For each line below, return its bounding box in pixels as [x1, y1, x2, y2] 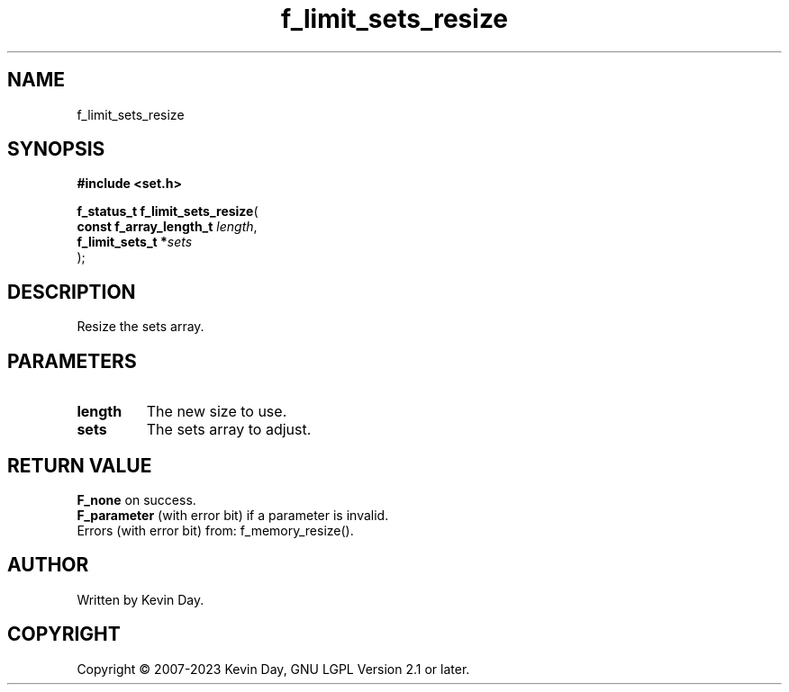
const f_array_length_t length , [77, 219, 258, 235]
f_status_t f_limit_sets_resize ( [77, 203, 258, 220]
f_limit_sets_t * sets [77, 234, 193, 250]
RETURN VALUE [7, 454, 152, 477]
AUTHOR [7, 553, 89, 577]
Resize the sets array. [77, 319, 204, 335]
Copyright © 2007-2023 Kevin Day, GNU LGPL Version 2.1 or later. [77, 661, 470, 677]
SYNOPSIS [7, 138, 105, 161]
